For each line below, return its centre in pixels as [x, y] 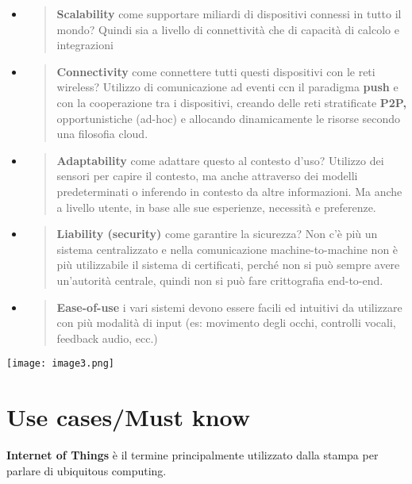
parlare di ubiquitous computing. [87, 470]
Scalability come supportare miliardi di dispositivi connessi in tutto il [229, 13]
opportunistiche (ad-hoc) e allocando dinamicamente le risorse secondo [229, 118]
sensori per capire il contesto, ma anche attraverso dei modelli [207, 176]
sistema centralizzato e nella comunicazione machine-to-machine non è [227, 249]
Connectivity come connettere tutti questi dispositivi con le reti [216, 71]
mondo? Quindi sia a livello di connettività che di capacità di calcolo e [228, 29]
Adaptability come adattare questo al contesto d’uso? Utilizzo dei [220, 160]
